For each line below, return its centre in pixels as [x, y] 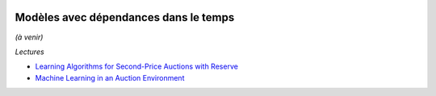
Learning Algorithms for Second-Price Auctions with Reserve [136, 67]
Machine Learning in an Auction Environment [110, 77]
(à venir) [29, 37]
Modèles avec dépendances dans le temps [125, 17]
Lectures [29, 52]
